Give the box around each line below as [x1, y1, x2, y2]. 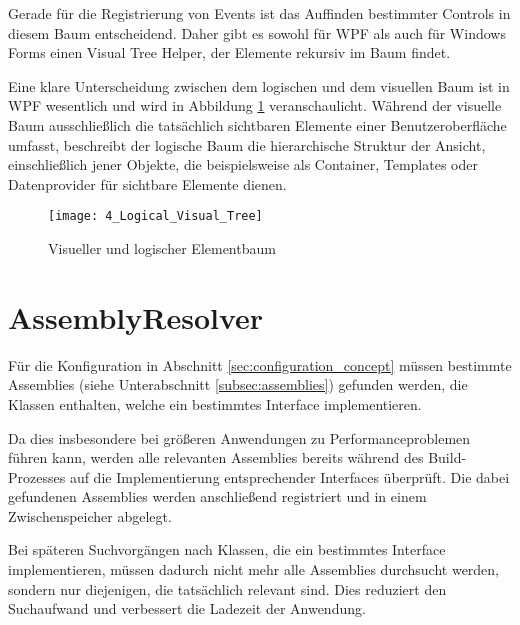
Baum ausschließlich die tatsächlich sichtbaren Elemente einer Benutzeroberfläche [8, 114, 507, 135]
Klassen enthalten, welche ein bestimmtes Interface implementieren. [8, 393, 422, 414]
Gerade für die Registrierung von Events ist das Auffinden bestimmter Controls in [8, 3, 511, 23]
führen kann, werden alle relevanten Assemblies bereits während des [8, 447, 424, 468]
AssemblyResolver [8, 296, 264, 337]
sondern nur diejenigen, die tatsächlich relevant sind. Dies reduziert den [8, 578, 447, 599]
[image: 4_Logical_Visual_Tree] [48, 209, 263, 224]
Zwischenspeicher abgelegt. [8, 505, 172, 526]
